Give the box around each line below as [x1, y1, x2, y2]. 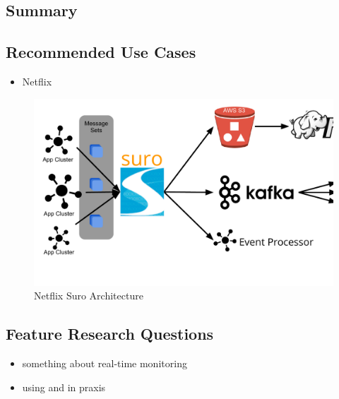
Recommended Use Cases [6, 41, 196, 63]
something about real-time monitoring [22, 355, 187, 370]
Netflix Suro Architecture [34, 288, 143, 303]
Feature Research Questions [6, 323, 214, 345]
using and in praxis [22, 379, 106, 394]
